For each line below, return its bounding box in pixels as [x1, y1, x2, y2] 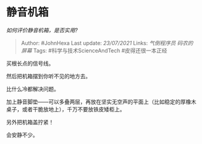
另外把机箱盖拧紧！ [6, 118, 54, 125]
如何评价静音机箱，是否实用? [6, 27, 78, 34]
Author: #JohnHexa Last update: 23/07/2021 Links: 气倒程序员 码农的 [21, 39, 194, 46]
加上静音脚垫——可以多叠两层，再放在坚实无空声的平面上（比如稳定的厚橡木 [6, 98, 197, 105]
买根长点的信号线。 [6, 60, 54, 67]
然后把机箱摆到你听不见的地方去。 [6, 72, 91, 80]
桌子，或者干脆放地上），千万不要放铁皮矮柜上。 [6, 105, 125, 113]
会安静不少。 [6, 131, 38, 139]
